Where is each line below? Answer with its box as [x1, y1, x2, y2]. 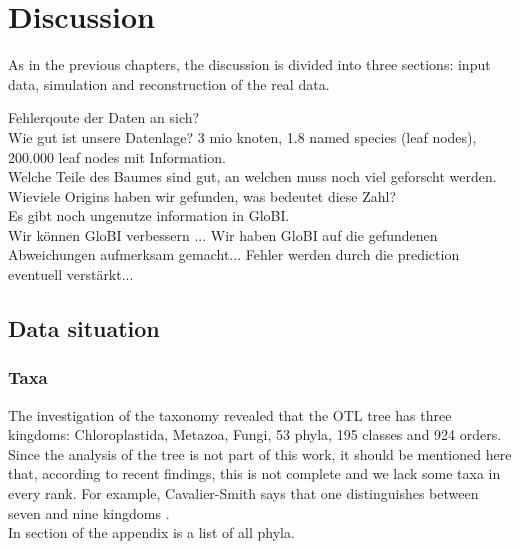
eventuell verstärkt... [8, 264, 134, 285]
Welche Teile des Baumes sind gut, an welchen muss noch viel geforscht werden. [8, 166, 497, 187]
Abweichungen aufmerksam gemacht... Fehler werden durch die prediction [8, 244, 460, 265]
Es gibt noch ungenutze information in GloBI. [8, 205, 290, 226]
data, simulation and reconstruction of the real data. [8, 73, 330, 94]
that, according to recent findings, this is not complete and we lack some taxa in [8, 463, 501, 484]
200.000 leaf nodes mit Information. [8, 146, 226, 167]
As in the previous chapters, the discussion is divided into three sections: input [8, 54, 491, 75]
